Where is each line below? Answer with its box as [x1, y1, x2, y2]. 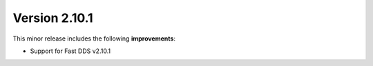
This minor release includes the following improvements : [12, 34, 176, 43]
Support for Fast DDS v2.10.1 [30, 47, 111, 55]
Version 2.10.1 [12, 10, 93, 25]
